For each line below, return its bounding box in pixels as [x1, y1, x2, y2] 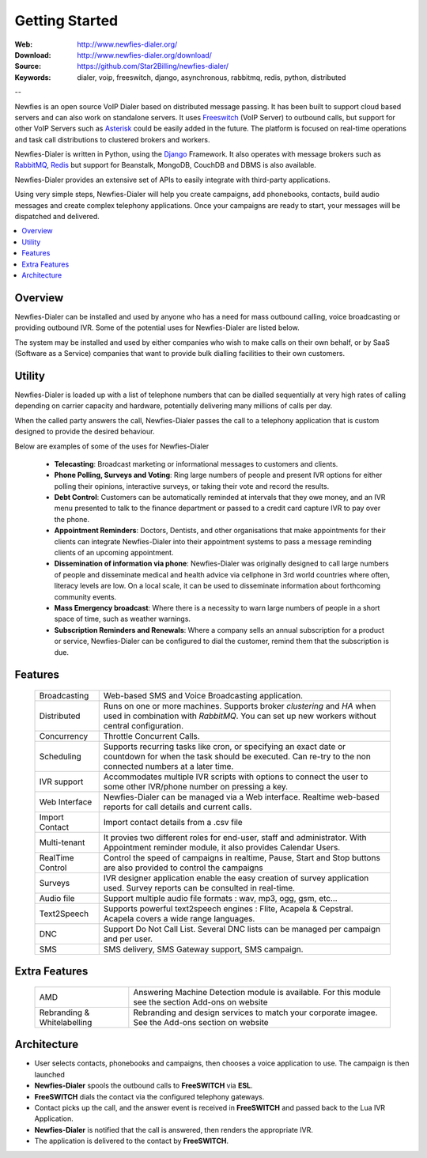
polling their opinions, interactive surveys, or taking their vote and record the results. [54, 481, 330, 490]
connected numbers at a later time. [103, 760, 234, 771]
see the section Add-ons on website [133, 997, 268, 1008]
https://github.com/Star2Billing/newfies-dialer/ [77, 62, 229, 71]
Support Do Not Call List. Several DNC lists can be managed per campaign [103, 923, 381, 934]
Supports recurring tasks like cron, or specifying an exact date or [103, 740, 346, 751]
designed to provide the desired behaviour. [14, 427, 155, 437]
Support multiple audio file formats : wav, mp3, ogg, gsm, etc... [103, 892, 338, 903]
